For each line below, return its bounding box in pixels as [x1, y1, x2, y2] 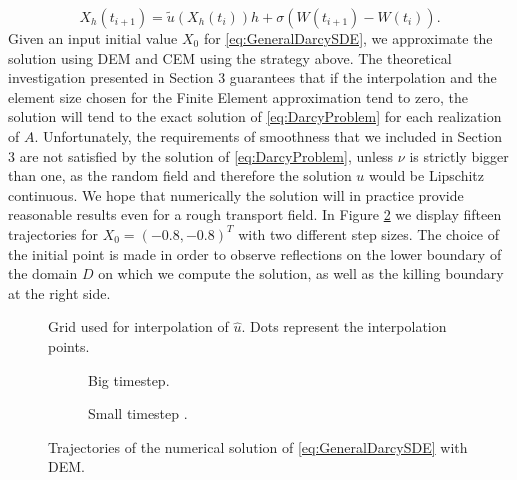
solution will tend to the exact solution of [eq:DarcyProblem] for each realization [8, 106, 502, 127]
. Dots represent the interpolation [241, 316, 447, 337]
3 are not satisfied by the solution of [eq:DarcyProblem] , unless [8, 145, 394, 166]
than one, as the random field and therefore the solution [8, 165, 352, 186]
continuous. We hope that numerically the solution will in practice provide [8, 184, 464, 205]
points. [48, 335, 90, 356]
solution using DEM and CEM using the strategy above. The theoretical [8, 47, 452, 68]
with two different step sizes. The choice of [238, 223, 499, 244]
